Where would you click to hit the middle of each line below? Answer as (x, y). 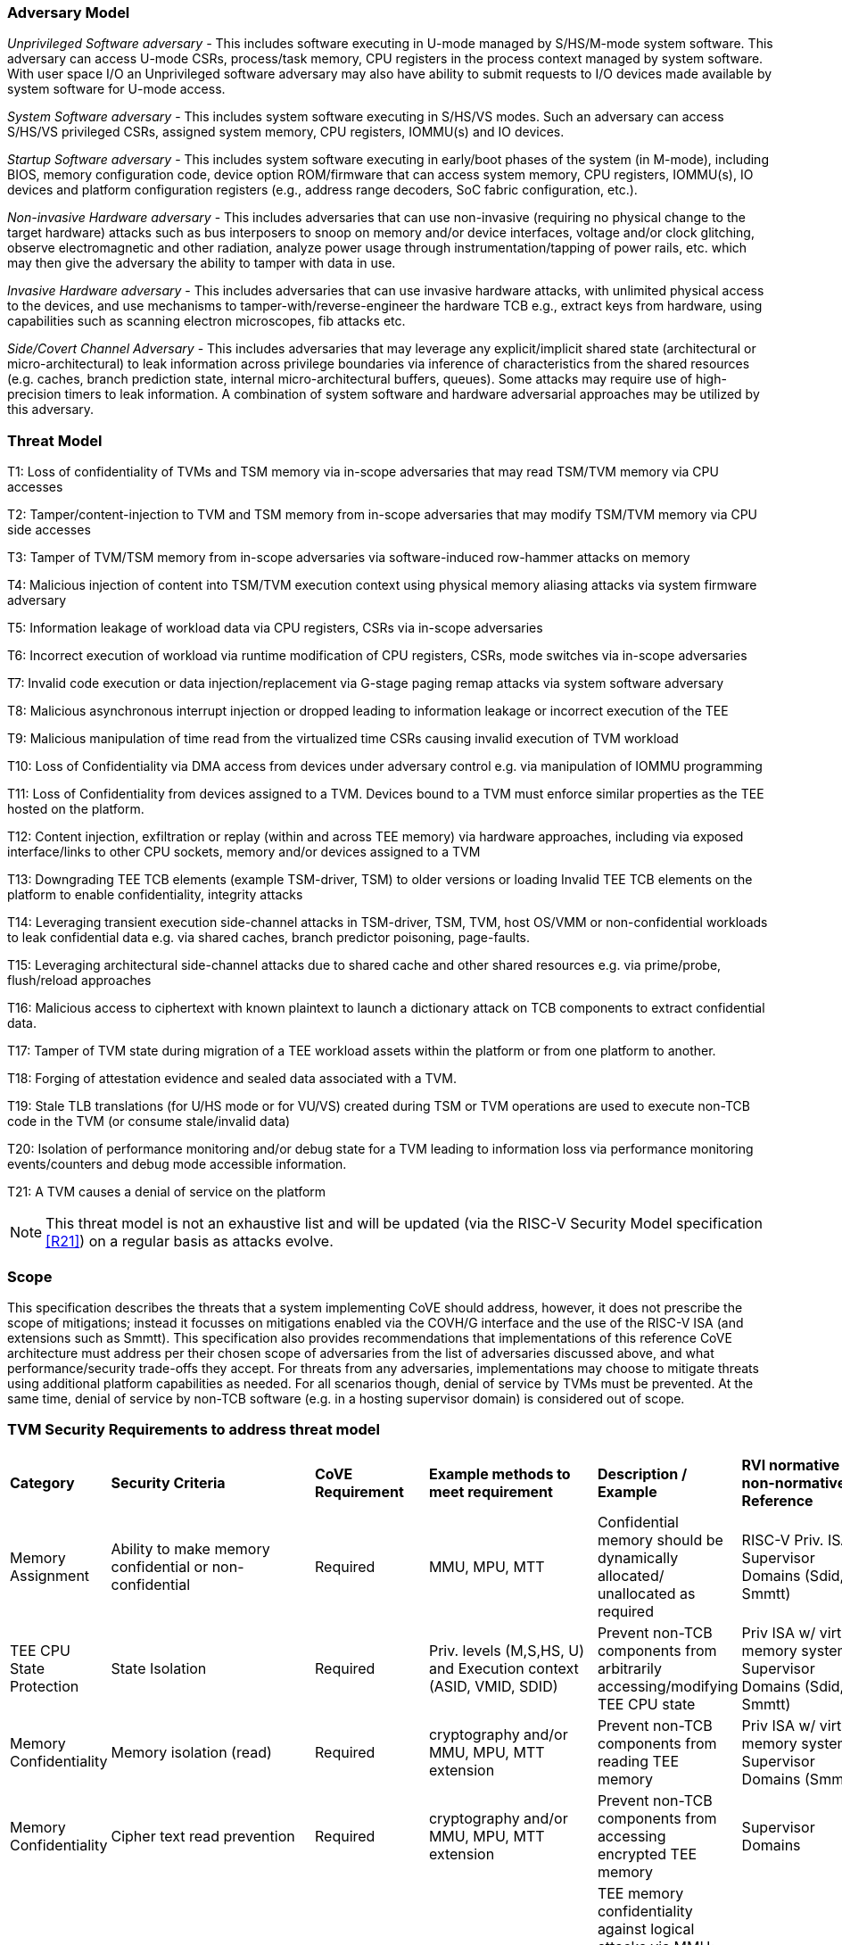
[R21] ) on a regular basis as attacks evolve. (190, 1241)
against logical (646, 1928)
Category (42, 1482)
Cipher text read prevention (203, 1836)
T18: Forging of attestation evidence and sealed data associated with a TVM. (232, 1079)
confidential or (160, 1566)
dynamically (638, 1557)
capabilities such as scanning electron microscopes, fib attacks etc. (206, 321)
